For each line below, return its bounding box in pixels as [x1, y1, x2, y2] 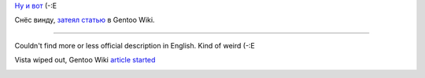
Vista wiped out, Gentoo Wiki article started [14, 55, 156, 65]
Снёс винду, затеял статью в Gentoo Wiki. [14, 16, 155, 25]
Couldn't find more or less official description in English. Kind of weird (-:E [14, 41, 256, 50]
